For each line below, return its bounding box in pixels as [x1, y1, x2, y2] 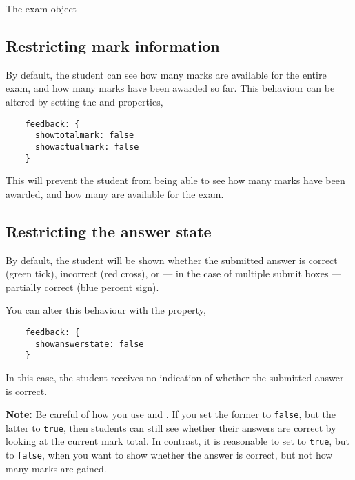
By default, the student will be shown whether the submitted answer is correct [6, 252, 338, 267]
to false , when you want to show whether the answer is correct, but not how [6, 448, 333, 462]
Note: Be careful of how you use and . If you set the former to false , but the [6, 407, 336, 421]
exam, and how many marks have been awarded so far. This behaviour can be [6, 81, 335, 95]
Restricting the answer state [6, 220, 212, 241]
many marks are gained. [6, 461, 107, 475]
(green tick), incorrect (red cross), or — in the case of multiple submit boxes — [6, 266, 342, 281]
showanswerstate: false [34, 339, 144, 349]
